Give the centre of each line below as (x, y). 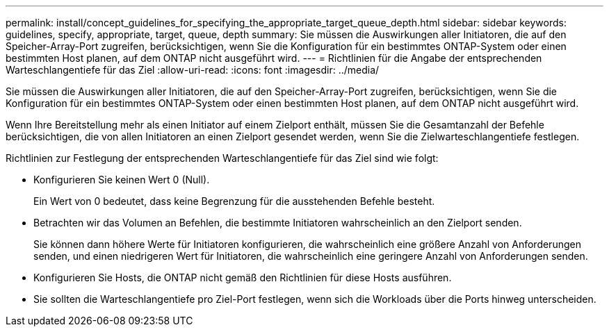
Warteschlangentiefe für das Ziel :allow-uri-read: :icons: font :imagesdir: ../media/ (193, 70)
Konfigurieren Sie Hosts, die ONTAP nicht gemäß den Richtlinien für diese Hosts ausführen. (243, 277)
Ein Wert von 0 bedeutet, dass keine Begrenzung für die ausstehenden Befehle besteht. (234, 201)
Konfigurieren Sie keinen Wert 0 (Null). (122, 180)
